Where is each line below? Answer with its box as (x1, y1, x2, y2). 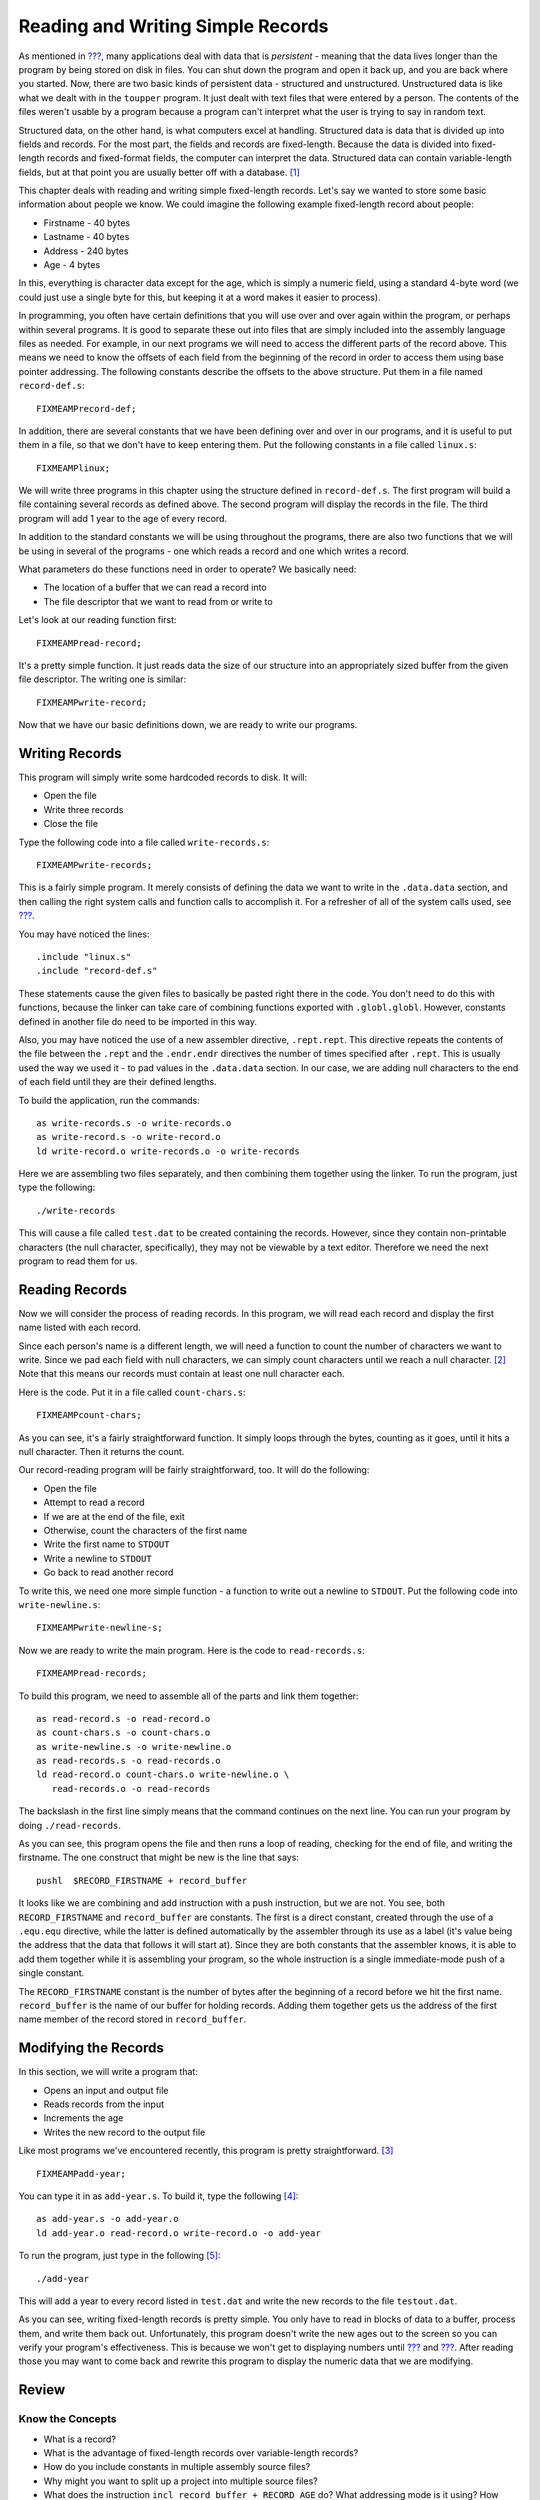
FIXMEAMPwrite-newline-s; (36, 1622, 164, 1634)
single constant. (18, 1967, 85, 1979)
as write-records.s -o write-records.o (36, 1117, 232, 1129)
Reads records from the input (43, 2098, 165, 2110)
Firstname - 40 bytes (43, 216, 130, 229)
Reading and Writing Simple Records (18, 15, 329, 37)
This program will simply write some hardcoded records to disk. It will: (18, 771, 308, 784)
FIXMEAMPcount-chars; (36, 1410, 142, 1421)
